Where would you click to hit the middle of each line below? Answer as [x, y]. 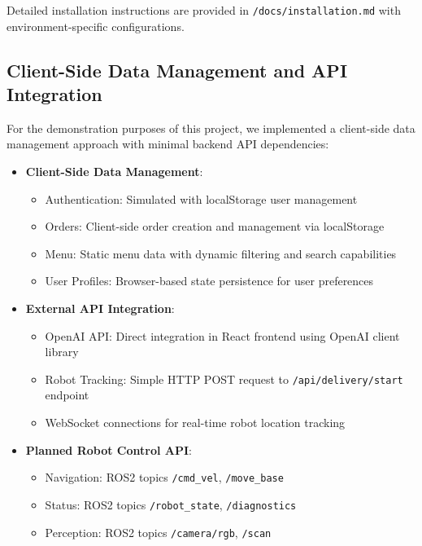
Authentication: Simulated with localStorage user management [201, 198]
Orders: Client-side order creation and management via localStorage [215, 226]
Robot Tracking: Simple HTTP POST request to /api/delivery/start [224, 379]
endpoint [67, 395]
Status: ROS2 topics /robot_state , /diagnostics [171, 504]
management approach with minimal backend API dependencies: [168, 144]
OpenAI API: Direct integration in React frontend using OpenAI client [222, 335]
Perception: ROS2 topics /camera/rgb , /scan [158, 532]
